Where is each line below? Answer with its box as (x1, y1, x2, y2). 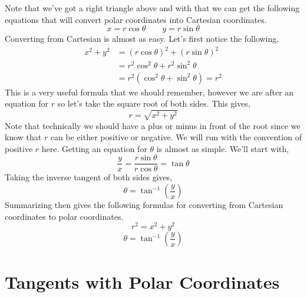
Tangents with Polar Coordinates (5, 269, 280, 293)
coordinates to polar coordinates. (5, 210, 124, 222)
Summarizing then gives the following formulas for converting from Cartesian (5, 199, 283, 211)
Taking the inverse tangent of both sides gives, (5, 171, 173, 183)
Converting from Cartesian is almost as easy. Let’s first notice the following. (5, 32, 279, 45)
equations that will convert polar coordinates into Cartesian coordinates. (5, 13, 267, 25)
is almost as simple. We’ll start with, (156, 142, 289, 154)
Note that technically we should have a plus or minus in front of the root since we (5, 119, 301, 131)
